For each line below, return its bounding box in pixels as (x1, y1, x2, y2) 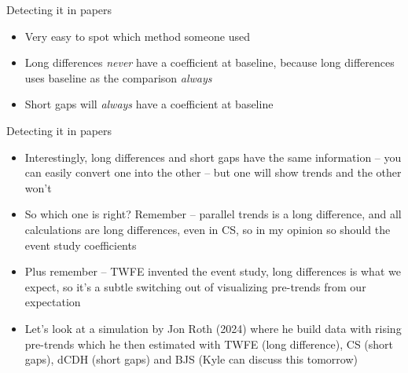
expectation (24, 294, 81, 310)
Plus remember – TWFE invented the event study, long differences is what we (24, 263, 401, 280)
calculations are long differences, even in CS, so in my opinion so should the (24, 221, 391, 237)
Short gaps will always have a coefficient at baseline (24, 96, 274, 112)
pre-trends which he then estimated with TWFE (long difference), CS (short (24, 335, 394, 352)
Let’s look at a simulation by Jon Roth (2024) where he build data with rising (24, 320, 402, 336)
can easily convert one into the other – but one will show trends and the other (24, 164, 402, 181)
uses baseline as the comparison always (24, 69, 212, 86)
